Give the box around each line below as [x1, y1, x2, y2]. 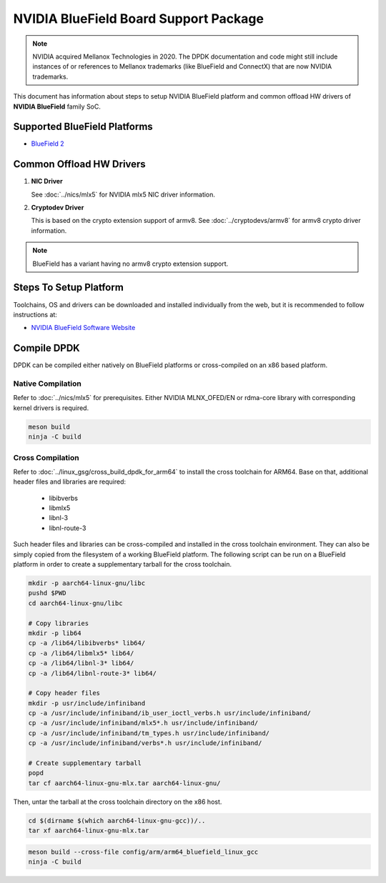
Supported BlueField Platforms [13, 121, 153, 133]
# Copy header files [28, 689, 100, 697]
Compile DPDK [13, 342, 80, 354]
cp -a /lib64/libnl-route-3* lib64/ [28, 669, 157, 677]
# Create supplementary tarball [28, 759, 142, 767]
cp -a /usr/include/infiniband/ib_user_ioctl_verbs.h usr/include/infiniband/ [28, 709, 311, 717]
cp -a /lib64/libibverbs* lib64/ [28, 639, 146, 647]
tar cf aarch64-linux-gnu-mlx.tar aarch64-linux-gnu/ [28, 779, 221, 787]
